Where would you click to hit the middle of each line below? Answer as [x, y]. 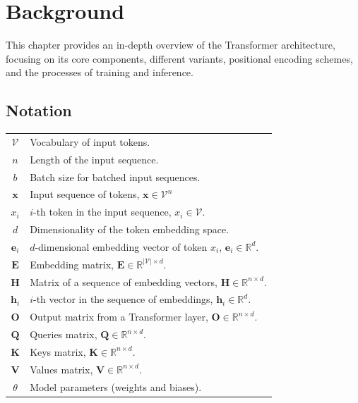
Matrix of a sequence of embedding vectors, [124, 281]
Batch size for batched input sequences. [115, 176]
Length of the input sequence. [94, 159]
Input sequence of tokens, [85, 194]
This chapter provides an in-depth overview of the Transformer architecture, [171, 45]
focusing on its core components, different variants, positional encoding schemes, [179, 58]
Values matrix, [61, 369]
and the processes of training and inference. [100, 72]
